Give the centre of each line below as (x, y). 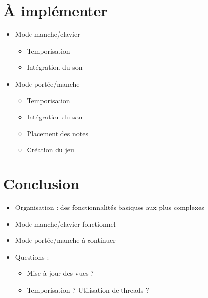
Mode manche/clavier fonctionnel (65, 223)
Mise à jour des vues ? (60, 273)
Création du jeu (50, 150)
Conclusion (42, 184)
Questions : (32, 256)
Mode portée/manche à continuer (65, 240)
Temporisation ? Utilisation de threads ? (88, 289)
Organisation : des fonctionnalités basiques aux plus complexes (109, 207)
